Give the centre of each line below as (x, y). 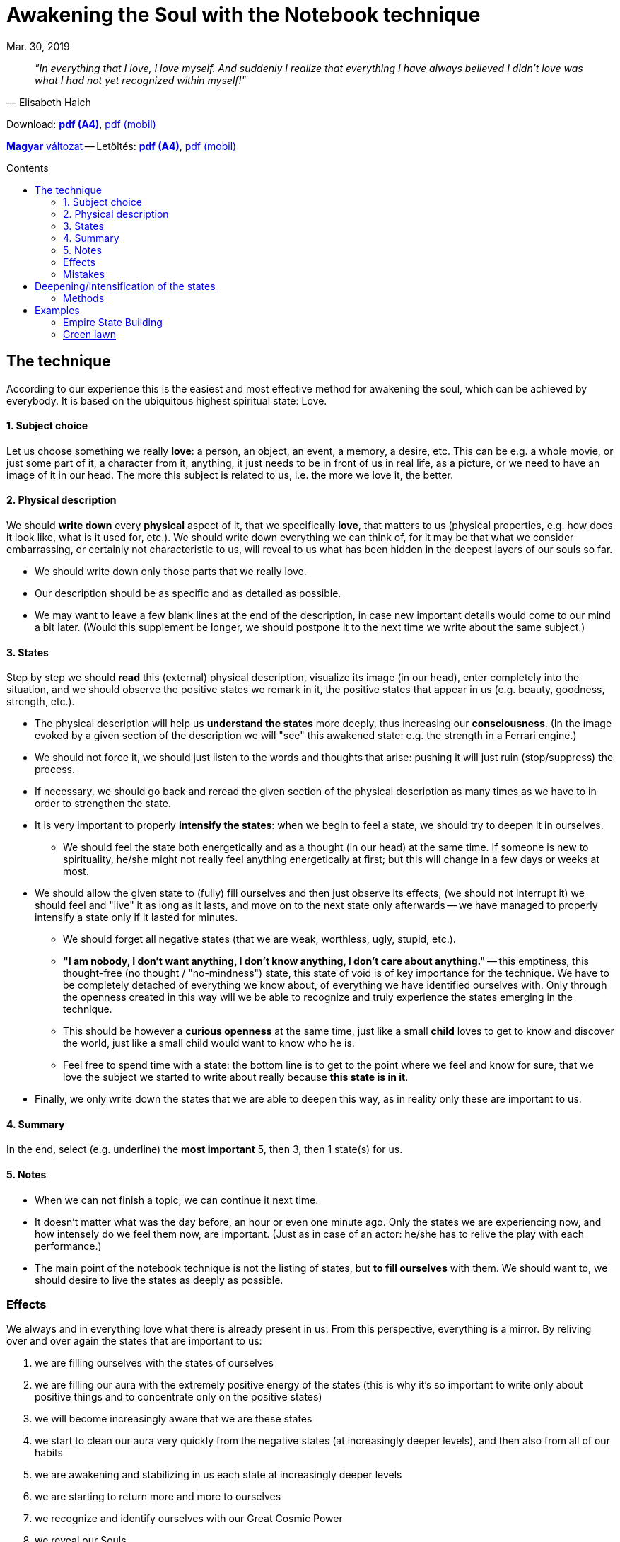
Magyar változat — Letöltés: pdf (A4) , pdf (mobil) (122, 146)
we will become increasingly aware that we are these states (174, 1419)
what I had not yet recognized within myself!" (141, 80)
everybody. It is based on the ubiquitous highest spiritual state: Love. (167, 400)
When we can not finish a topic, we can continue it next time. (177, 1200)
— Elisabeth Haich (49, 102)
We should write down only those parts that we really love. (171, 572)
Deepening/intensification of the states (125, 286)
